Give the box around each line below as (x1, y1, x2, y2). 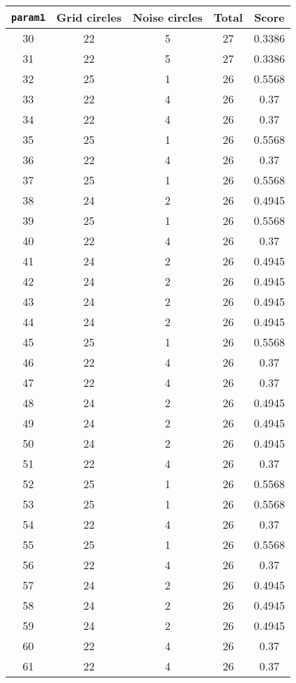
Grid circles (56, 9, 122, 25)
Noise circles (132, 9, 203, 25)
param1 (11, 11, 46, 23)
